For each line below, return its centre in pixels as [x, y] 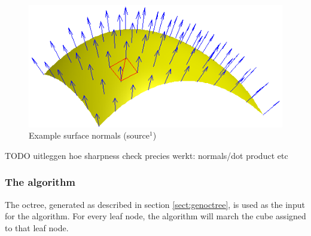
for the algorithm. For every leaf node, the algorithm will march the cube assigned [155, 216]
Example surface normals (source [89, 135]
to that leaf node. [37, 227]
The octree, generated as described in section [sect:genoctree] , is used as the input [155, 204]
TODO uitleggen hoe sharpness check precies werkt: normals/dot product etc [147, 155]
